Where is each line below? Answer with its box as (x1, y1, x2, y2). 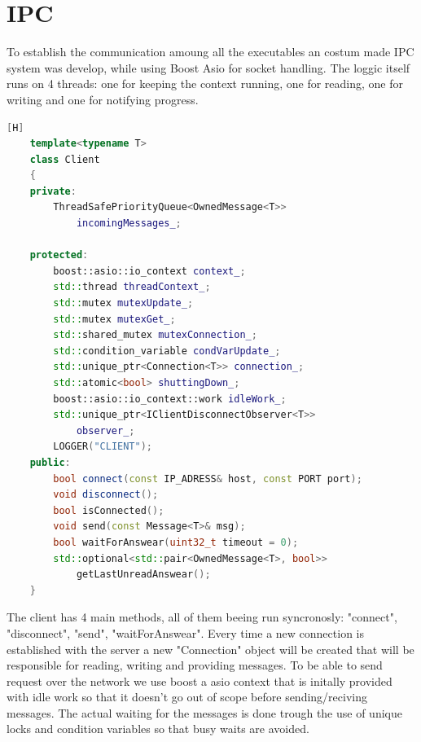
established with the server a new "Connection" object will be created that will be (7, 640, 414, 657)
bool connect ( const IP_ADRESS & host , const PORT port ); (53, 472, 362, 485)
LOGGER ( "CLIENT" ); (53, 441, 153, 453)
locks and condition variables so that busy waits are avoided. (7, 720, 309, 737)
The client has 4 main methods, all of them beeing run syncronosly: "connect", (7, 608, 397, 626)
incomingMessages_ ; (76, 217, 182, 230)
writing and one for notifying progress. (7, 90, 199, 108)
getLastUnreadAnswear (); (76, 569, 211, 581)
